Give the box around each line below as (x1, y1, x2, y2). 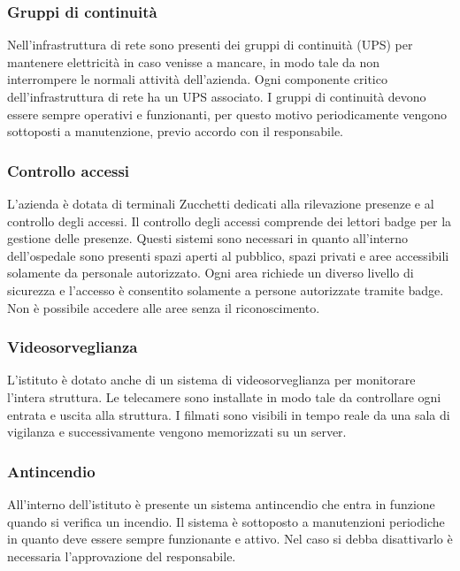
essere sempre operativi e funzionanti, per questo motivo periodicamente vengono (7, 104, 448, 123)
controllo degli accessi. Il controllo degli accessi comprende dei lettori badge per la (7, 211, 452, 230)
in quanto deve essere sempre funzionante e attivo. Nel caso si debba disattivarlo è (7, 529, 453, 548)
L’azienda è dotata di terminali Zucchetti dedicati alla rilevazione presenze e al (7, 194, 434, 212)
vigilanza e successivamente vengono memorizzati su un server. (7, 423, 347, 441)
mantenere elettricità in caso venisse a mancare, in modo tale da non (7, 52, 380, 71)
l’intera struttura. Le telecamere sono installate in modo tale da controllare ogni (7, 387, 441, 406)
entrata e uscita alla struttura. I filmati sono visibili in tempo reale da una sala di (7, 405, 450, 423)
